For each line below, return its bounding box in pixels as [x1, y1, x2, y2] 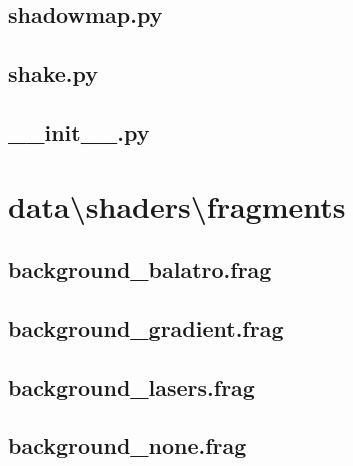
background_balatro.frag [8, 254, 272, 285]
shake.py [8, 58, 99, 89]
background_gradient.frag [8, 312, 284, 343]
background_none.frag [8, 430, 247, 461]
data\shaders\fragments [8, 185, 346, 226]
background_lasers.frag [8, 371, 255, 402]
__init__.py [8, 116, 150, 147]
